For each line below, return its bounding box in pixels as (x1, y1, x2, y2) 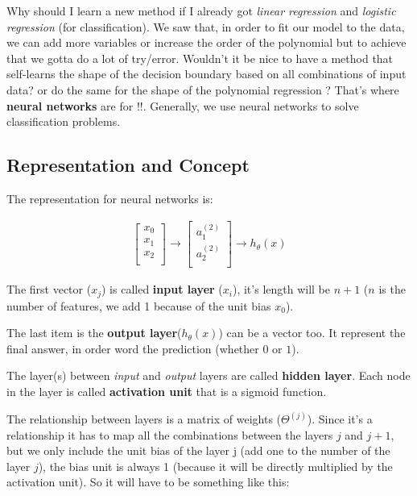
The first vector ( (6, 281, 92, 298)
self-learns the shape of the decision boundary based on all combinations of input (6, 65, 407, 82)
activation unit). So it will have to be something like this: (6, 473, 290, 490)
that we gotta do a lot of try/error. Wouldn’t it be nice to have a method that (6, 49, 394, 66)
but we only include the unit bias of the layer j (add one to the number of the (6, 442, 390, 459)
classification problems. (6, 113, 121, 130)
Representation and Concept (6, 152, 250, 177)
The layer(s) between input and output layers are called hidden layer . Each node (6, 367, 411, 384)
